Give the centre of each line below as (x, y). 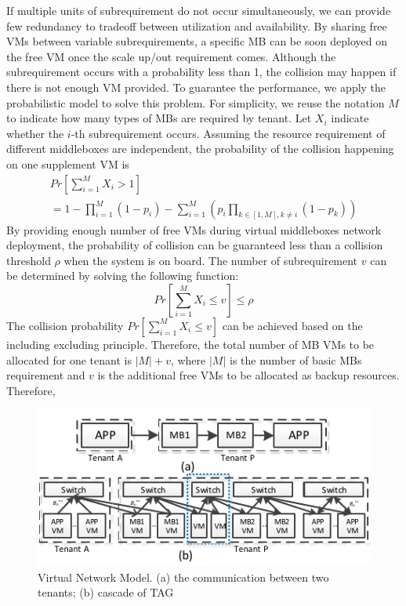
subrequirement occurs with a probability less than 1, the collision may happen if (201, 72)
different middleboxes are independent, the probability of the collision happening (200, 149)
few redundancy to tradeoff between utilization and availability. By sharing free (197, 25)
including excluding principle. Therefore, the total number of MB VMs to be (190, 344)
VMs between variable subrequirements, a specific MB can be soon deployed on (197, 41)
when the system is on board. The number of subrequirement (211, 260)
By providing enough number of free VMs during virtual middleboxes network (194, 229)
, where (188, 359)
